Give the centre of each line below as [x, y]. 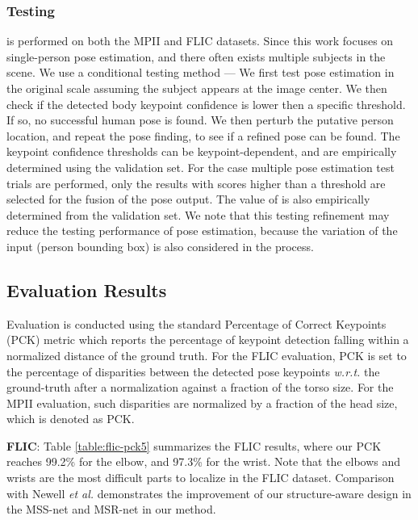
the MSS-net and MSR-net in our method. [111, 509]
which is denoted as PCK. [71, 419]
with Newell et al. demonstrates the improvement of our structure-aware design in [209, 493]
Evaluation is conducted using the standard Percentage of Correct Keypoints [196, 323]
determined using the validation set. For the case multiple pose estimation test [201, 167]
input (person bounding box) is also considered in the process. [160, 246]
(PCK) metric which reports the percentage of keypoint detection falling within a [208, 340]
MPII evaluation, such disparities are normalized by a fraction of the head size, [202, 403]
